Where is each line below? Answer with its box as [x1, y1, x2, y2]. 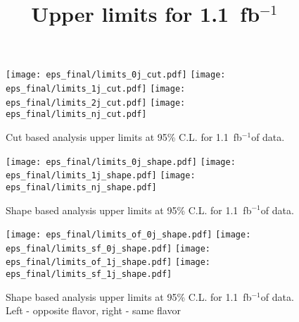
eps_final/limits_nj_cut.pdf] [6, 109, 147, 120]
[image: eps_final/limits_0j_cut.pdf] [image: [6, 70, 226, 80]
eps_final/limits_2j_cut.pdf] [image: [6, 97, 186, 108]
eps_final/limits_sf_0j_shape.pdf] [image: [6, 243, 211, 254]
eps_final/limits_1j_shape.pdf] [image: [6, 171, 196, 181]
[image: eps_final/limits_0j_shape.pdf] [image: [6, 156, 236, 167]
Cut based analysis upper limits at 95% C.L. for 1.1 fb [6, 130, 242, 144]
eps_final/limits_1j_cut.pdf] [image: [6, 84, 186, 94]
